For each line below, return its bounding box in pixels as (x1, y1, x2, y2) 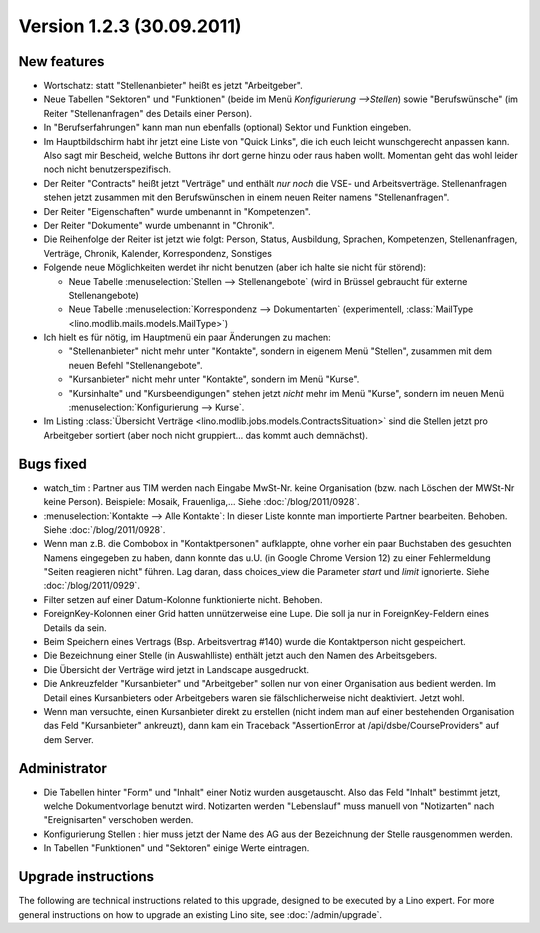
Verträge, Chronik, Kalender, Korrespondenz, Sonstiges (43, 247, 272, 259)
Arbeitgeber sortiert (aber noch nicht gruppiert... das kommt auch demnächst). (43, 429, 369, 441)
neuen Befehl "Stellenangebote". (68, 359, 203, 371)
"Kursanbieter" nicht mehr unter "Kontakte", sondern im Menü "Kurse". (68, 373, 360, 385)
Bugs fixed (18, 455, 87, 472)
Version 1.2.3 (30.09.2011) (18, 15, 242, 37)
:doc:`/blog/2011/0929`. (43, 580, 140, 592)
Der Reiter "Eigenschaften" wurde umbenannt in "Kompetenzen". (43, 205, 312, 217)
